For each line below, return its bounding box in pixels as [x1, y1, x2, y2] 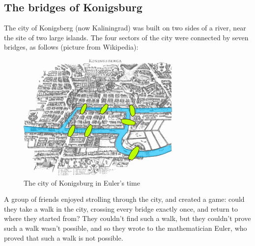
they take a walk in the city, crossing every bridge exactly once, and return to [4, 203, 238, 214]
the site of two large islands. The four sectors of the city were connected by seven [4, 32, 249, 42]
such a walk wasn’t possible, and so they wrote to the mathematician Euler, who [4, 222, 247, 233]
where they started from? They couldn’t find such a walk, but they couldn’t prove [4, 213, 251, 223]
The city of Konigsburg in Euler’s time [24, 177, 140, 188]
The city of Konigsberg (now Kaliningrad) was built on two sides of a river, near [4, 23, 246, 33]
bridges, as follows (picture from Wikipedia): [4, 42, 139, 52]
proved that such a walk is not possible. [4, 232, 123, 243]
